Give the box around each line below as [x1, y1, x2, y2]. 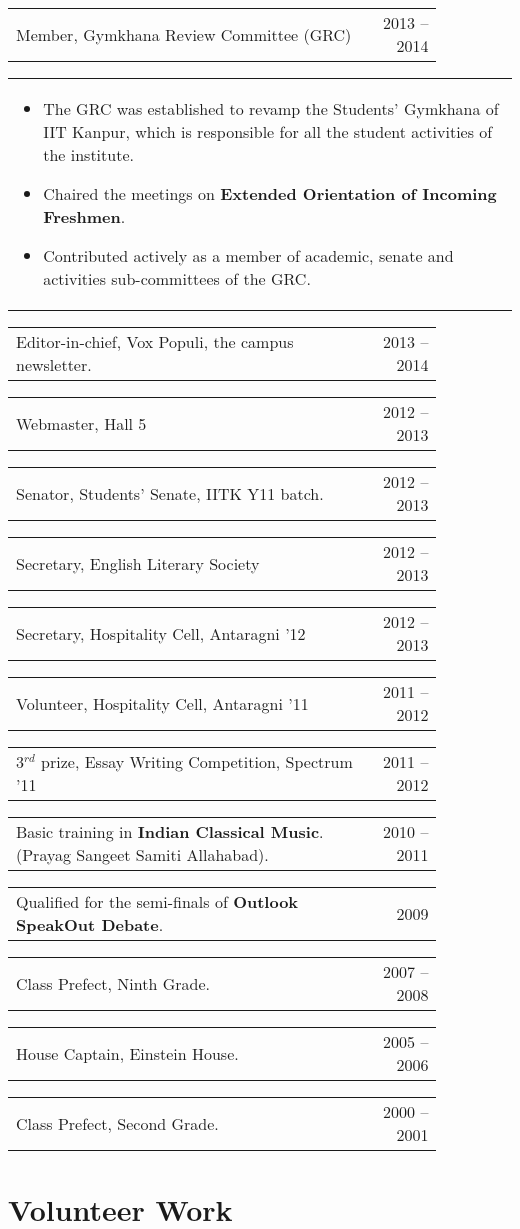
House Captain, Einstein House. [16, 1041, 239, 1065]
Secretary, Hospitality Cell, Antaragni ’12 [16, 621, 306, 645]
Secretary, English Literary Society [16, 551, 260, 575]
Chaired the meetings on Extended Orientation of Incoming [43, 182, 497, 205]
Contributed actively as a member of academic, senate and [43, 244, 454, 267]
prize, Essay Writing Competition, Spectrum [41, 750, 353, 773]
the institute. [43, 143, 134, 166]
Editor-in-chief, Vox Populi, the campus [16, 330, 294, 353]
